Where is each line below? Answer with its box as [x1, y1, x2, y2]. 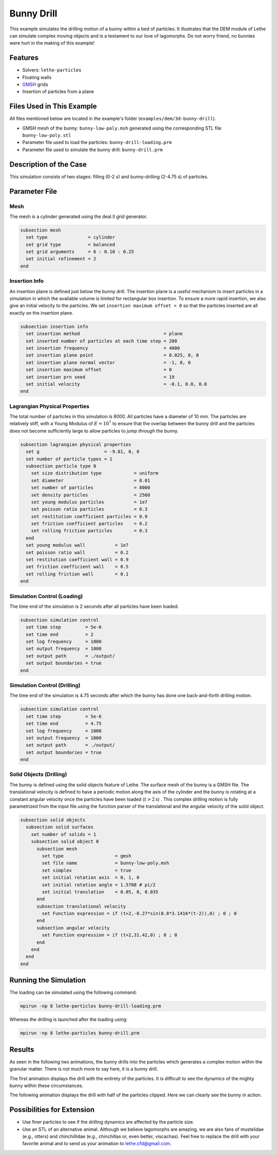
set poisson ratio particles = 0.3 [31, 507, 148, 512]
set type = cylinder [26, 234, 115, 240]
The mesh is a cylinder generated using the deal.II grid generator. [9, 213, 148, 220]
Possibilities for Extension [9, 1106, 95, 1114]
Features [9, 53, 38, 62]
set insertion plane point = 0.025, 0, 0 [26, 352, 199, 358]
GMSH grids [22, 81, 48, 87]
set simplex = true [42, 867, 132, 873]
